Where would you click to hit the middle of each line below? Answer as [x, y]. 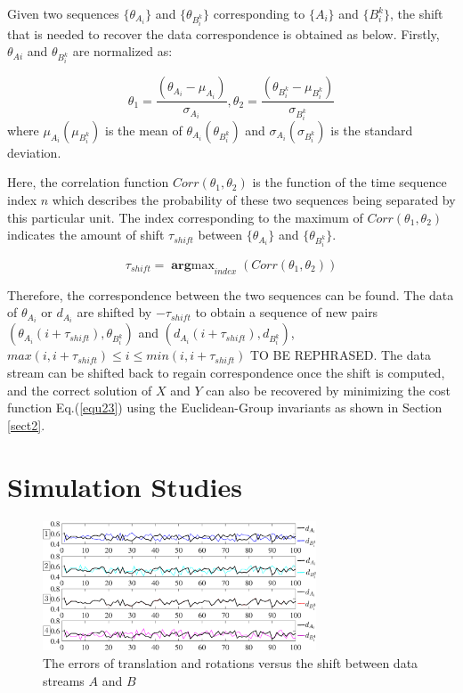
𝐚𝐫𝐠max [193, 265]
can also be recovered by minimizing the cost [329, 390]
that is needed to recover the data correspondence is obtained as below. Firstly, [223, 33]
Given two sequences [63, 13]
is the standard [372, 130]
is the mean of [144, 130]
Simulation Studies [125, 486]
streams [64, 680]
